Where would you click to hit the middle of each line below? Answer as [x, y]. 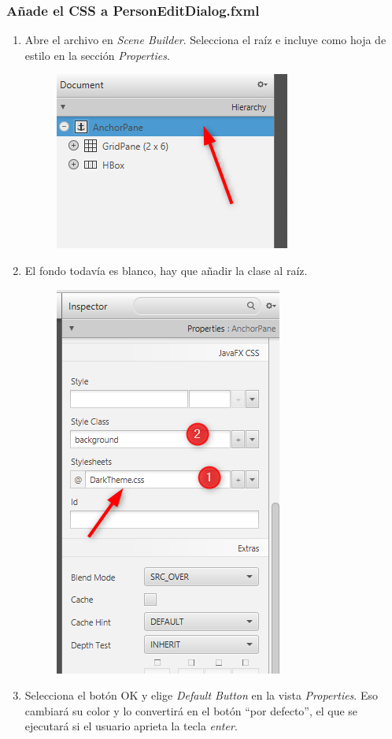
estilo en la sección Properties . [97, 55]
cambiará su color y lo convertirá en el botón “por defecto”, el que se [191, 710]
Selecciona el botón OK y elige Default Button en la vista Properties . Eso [201, 695]
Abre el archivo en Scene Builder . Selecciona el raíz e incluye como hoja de [205, 40]
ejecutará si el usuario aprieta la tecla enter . [131, 726]
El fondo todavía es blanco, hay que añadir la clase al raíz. [166, 270]
